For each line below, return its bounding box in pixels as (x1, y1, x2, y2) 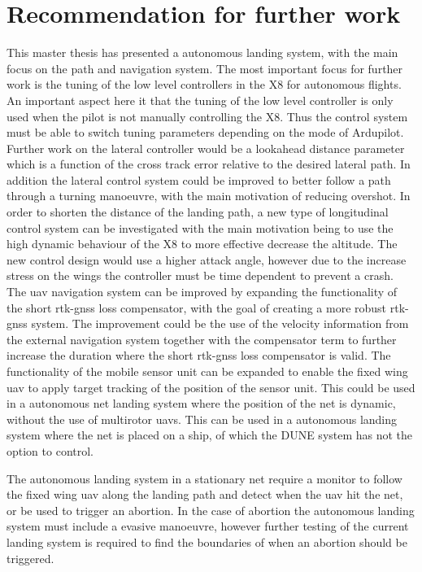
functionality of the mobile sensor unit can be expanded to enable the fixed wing (7, 363, 408, 379)
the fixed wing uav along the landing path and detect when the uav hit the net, (7, 486, 403, 503)
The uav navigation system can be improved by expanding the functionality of (7, 283, 398, 300)
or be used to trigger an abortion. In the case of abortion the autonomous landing (7, 501, 415, 518)
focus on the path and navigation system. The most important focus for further (7, 59, 403, 76)
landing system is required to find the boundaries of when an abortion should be (7, 533, 407, 550)
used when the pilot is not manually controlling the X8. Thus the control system (7, 107, 408, 124)
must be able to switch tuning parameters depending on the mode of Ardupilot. (7, 124, 404, 141)
